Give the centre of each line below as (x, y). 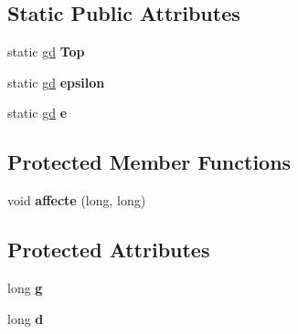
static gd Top (46, 52)
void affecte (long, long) (77, 200)
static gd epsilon (56, 82)
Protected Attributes (109, 250)
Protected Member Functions (149, 162)
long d (26, 318)
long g (25, 287)
